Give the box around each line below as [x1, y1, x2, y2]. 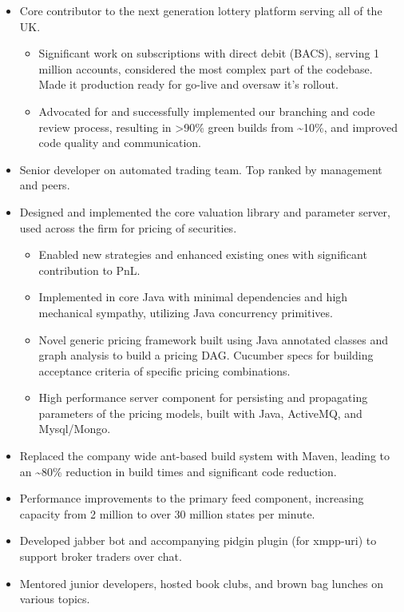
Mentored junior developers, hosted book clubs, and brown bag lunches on [19, 574, 383, 591]
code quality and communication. [38, 134, 201, 151]
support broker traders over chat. [19, 548, 182, 565]
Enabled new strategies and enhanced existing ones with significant [38, 246, 367, 263]
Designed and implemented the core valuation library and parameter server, [19, 203, 390, 220]
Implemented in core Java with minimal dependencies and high [38, 288, 348, 305]
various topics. [19, 590, 90, 607]
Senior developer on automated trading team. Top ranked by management [19, 161, 382, 177]
